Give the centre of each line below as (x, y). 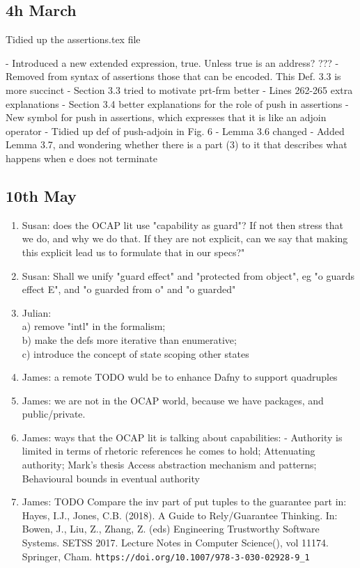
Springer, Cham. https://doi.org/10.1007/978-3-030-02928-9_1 (166, 556)
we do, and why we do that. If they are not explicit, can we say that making (185, 238)
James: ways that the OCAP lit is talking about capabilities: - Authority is (182, 437)
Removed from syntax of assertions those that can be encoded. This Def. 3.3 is (173, 76)
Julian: (37, 312)
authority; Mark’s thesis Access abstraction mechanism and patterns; (169, 465)
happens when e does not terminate (81, 158)
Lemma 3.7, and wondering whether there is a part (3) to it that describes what (177, 144)
